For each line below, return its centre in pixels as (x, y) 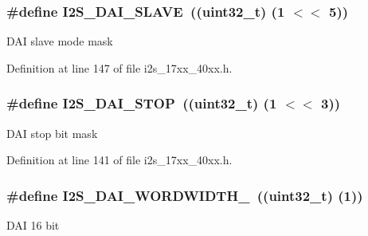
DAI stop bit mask (52, 133)
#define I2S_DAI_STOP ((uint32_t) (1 (142, 103)
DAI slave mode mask (60, 41)
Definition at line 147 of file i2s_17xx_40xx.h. (119, 67)
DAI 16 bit (33, 225)
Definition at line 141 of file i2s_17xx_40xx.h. (119, 160)
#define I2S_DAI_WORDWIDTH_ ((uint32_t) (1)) (185, 195)
